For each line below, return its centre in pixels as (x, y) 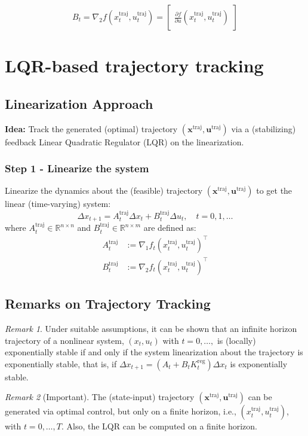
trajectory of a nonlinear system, (64, 340)
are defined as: (170, 228)
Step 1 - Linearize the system (77, 168)
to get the (274, 190)
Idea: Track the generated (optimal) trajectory (91, 128)
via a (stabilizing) (264, 128)
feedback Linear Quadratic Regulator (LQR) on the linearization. (124, 141)
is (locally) (236, 340)
